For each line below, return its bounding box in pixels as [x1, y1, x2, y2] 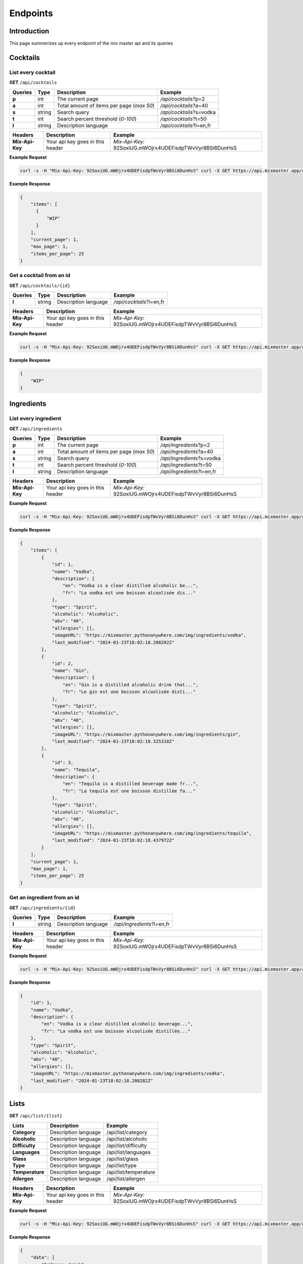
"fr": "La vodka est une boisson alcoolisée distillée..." [41, 1028, 191, 1034]
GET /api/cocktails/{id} [9, 282, 71, 288]
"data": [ [30, 1254, 55, 1260]
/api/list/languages [106, 1148, 151, 1155]
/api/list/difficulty [106, 1142, 147, 1149]
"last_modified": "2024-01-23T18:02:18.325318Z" [52, 738, 175, 744]
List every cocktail [9, 69, 56, 76]
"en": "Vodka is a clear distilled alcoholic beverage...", [41, 1021, 193, 1027]
